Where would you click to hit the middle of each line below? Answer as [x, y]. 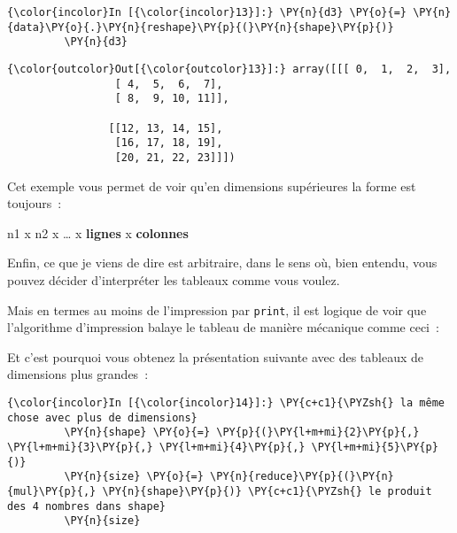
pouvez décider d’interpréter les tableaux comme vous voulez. [174, 279]
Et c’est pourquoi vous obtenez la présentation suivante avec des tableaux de [216, 356]
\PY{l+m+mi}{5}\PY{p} [375, 447]
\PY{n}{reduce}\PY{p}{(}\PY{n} [302, 477]
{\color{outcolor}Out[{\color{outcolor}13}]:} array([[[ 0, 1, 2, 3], [229, 69]
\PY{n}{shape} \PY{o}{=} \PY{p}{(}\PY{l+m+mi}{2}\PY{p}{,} [242, 433]
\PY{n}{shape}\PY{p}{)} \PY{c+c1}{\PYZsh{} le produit [267, 491]
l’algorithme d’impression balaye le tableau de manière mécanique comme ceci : [223, 327]
